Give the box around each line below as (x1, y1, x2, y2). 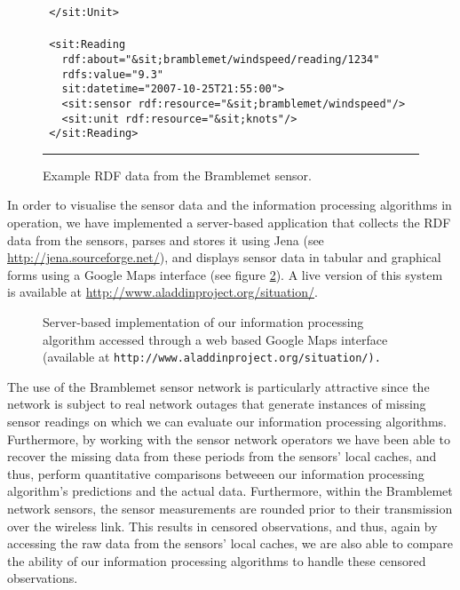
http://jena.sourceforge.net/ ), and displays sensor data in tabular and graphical (7, 248, 441, 267)
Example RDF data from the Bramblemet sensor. (43, 165, 313, 184)
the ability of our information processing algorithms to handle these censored (7, 551, 426, 570)
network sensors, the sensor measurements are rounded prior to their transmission (7, 499, 453, 517)
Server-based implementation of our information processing (43, 313, 364, 331)
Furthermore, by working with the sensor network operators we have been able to (7, 429, 450, 448)
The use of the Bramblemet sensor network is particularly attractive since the (7, 377, 430, 395)
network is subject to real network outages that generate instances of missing (7, 395, 426, 413)
